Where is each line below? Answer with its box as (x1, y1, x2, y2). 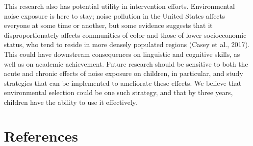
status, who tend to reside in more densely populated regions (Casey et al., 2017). (4, 39, 250, 49)
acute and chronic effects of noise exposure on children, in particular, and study (4, 68, 243, 78)
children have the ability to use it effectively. (4, 97, 137, 107)
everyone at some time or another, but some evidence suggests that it (4, 20, 213, 30)
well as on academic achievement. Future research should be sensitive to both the (4, 58, 248, 69)
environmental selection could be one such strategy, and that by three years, (4, 87, 233, 97)
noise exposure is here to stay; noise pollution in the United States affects (4, 10, 225, 21)
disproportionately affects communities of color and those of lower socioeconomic (4, 29, 247, 40)
